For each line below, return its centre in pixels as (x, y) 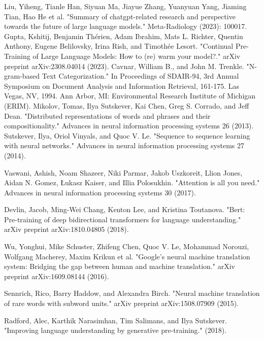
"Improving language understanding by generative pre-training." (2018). (115, 330)
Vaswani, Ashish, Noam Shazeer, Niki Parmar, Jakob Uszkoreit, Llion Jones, (123, 172)
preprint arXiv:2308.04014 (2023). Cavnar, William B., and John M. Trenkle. (124, 66)
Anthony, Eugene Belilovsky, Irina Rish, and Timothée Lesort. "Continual (119, 46)
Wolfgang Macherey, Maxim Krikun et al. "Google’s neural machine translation (127, 256)
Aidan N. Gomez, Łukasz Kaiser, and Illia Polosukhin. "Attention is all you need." (132, 182)
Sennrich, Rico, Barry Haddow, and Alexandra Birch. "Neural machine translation (132, 293)
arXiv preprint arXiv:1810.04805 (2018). (67, 229)
